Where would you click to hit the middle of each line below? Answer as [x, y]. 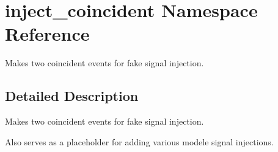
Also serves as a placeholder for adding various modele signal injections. [139, 141]
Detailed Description [72, 96]
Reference [47, 34]
